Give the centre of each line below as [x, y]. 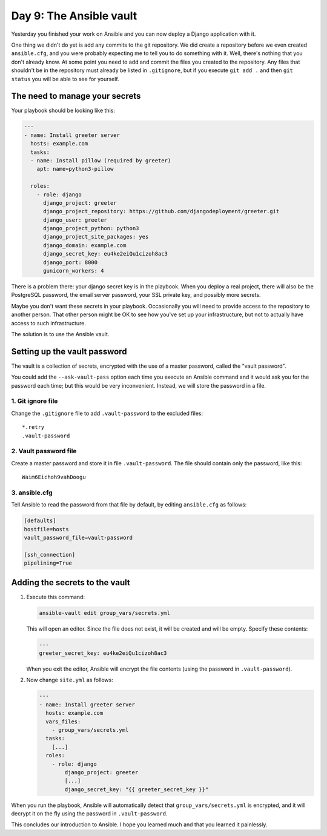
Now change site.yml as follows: [70, 680]
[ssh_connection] [50, 555]
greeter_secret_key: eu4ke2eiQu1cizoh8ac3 [103, 653]
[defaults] [40, 521]
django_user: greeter [75, 220]
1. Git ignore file [35, 401]
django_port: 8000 [71, 262]
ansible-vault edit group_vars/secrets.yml [105, 613]
